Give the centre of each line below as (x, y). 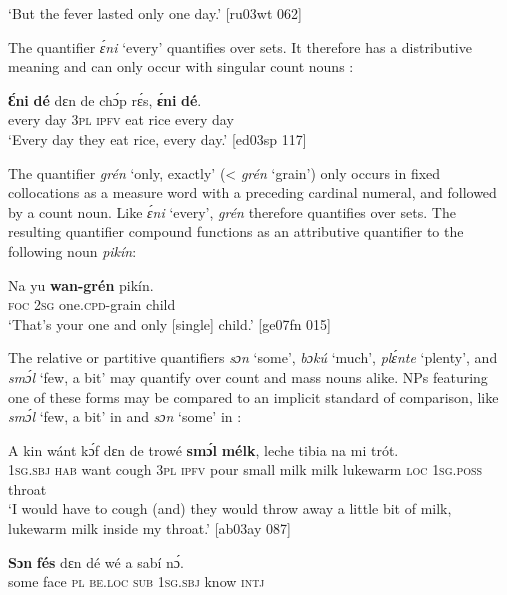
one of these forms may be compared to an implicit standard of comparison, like (253, 396)
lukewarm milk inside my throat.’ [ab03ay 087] (149, 528)
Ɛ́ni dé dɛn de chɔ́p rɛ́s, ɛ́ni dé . (105, 99)
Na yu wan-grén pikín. (81, 284)
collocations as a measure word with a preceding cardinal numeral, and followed (252, 192)
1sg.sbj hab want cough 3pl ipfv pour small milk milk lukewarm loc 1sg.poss (245, 469)
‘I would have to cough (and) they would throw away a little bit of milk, (230, 508)
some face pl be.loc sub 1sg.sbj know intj (136, 581)
